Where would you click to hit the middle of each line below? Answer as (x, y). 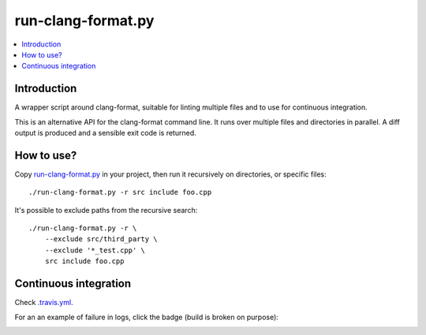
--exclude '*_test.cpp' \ (95, 250)
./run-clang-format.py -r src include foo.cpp (120, 192)
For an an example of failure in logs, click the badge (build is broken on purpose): (147, 317)
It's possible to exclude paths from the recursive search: (106, 210)
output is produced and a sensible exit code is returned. (105, 133)
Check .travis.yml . (44, 303)
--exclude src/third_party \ (101, 239)
